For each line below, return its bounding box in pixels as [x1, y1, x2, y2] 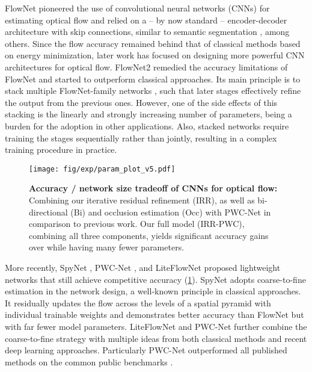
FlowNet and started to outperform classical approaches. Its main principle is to [5, 72, 301, 85]
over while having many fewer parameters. [29, 241, 185, 253]
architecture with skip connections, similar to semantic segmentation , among [5, 25, 290, 38]
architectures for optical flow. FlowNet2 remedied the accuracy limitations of [5, 60, 288, 73]
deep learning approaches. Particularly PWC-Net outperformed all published [5, 344, 287, 356]
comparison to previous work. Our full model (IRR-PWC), [29, 217, 245, 230]
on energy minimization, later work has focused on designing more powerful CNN [5, 49, 305, 61]
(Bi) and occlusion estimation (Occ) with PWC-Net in [70, 205, 271, 218]
